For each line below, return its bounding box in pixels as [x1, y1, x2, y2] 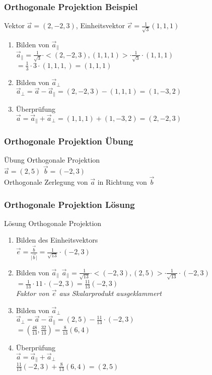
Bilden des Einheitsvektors [16, 235, 98, 245]
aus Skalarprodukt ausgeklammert [59, 288, 162, 298]
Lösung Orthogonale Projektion [4, 217, 102, 228]
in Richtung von [97, 177, 147, 187]
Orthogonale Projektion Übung [4, 135, 133, 147]
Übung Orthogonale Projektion [4, 155, 100, 165]
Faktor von [16, 288, 49, 298]
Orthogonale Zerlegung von [4, 177, 88, 187]
